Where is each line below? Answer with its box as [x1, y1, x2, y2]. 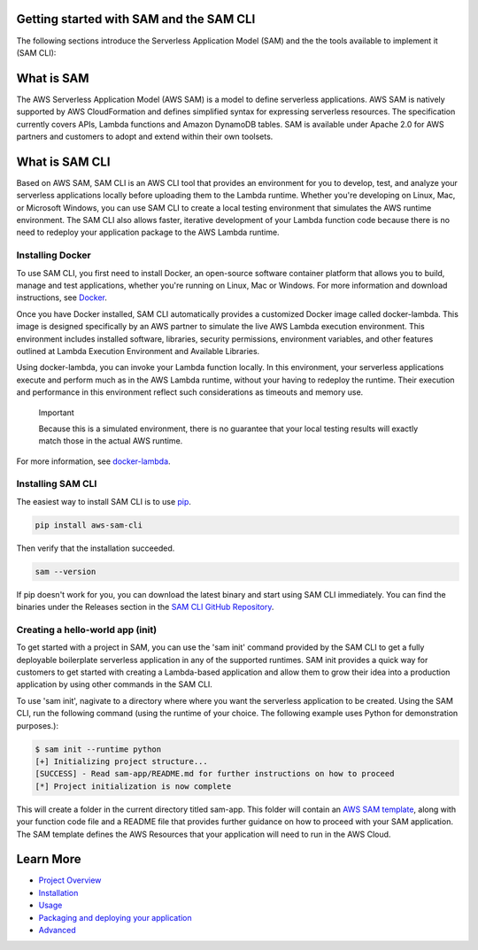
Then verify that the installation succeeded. [16, 543, 175, 553]
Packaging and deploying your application [38, 912, 192, 923]
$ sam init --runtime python [35, 744, 162, 754]
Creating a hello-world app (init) [16, 623, 158, 636]
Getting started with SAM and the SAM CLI [16, 12, 256, 27]
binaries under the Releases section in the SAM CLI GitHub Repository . [16, 602, 274, 613]
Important [38, 407, 74, 418]
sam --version [35, 567, 96, 576]
